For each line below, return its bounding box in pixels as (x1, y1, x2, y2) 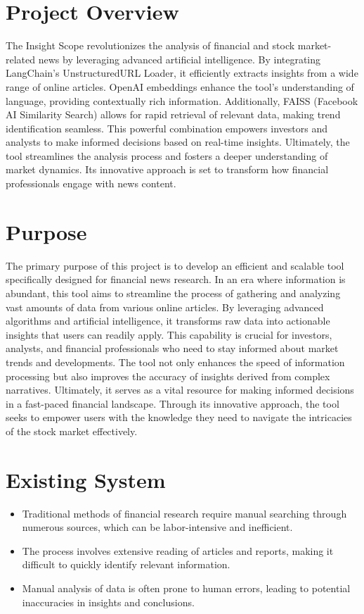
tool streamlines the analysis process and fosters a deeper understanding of (6, 148, 328, 163)
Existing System (6, 465, 166, 494)
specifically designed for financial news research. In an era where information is (6, 272, 346, 287)
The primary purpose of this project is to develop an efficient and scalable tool (6, 258, 344, 272)
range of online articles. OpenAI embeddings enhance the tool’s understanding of (6, 79, 354, 94)
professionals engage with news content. (6, 176, 176, 191)
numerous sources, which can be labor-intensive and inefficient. (22, 520, 293, 534)
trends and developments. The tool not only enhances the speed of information (6, 354, 345, 369)
